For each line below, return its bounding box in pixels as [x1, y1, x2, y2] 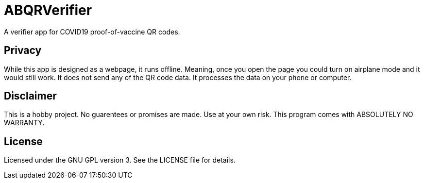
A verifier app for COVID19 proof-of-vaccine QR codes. [4, 27, 180, 36]
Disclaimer [4, 90, 57, 102]
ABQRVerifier [4, 2, 92, 18]
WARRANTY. [4, 118, 45, 127]
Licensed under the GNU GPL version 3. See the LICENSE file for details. [4, 156, 236, 165]
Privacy [4, 44, 42, 57]
